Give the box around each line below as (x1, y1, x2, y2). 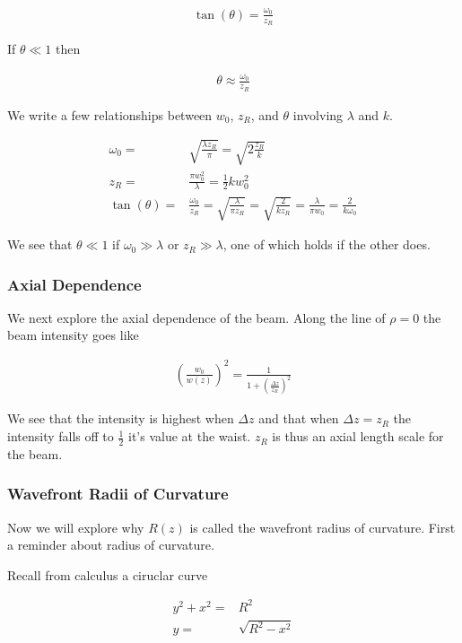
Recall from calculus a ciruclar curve (7, 565, 208, 584)
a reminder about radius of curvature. (7, 535, 214, 554)
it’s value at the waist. (128, 427, 251, 446)
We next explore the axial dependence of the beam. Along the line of (7, 308, 386, 326)
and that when (258, 409, 339, 428)
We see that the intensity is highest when (7, 409, 234, 428)
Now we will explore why (7, 517, 144, 536)
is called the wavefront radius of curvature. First (189, 517, 456, 536)
